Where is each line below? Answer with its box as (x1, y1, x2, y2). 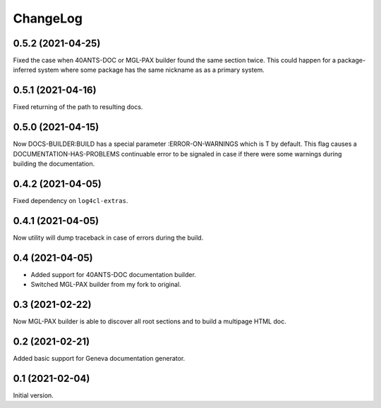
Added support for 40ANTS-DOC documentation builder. (30, 270, 197, 278)
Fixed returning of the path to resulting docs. (13, 103, 143, 111)
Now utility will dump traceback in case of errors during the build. (13, 233, 204, 242)
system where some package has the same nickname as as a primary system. (37, 66, 265, 74)
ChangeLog (13, 11, 83, 26)
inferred (13, 66, 37, 74)
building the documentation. (13, 159, 95, 168)
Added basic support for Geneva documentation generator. (13, 354, 186, 362)
